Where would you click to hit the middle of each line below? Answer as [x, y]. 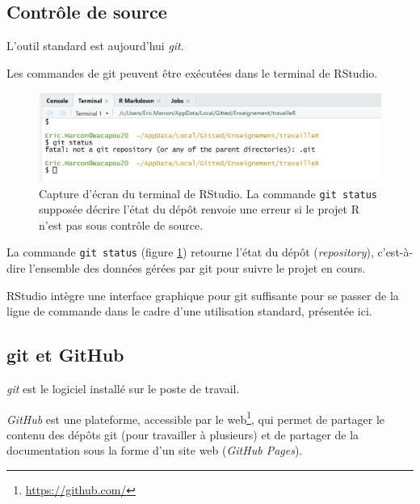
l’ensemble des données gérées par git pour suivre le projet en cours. [197, 268]
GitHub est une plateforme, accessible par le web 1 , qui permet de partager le [196, 417]
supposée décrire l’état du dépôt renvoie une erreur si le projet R [199, 209]
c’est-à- [395, 252]
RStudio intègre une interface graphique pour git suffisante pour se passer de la [203, 295]
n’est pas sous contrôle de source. [121, 224]
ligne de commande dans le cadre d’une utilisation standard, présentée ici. [189, 311]
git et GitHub [65, 355]
